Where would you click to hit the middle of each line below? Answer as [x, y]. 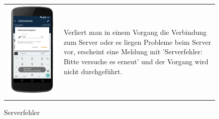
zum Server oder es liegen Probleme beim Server [137, 42]
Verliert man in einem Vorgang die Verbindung [135, 32]
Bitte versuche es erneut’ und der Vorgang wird [136, 61]
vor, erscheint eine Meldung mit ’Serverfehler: [133, 52]
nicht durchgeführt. [93, 71]
